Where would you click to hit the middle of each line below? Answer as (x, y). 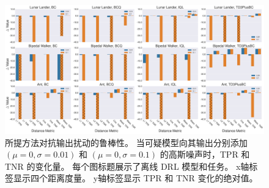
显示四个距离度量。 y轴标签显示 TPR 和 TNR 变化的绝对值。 (135, 178)
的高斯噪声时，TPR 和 (205, 154)
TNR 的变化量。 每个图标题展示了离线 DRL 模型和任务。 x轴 (127, 166)
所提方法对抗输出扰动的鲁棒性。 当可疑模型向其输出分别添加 (126, 142)
